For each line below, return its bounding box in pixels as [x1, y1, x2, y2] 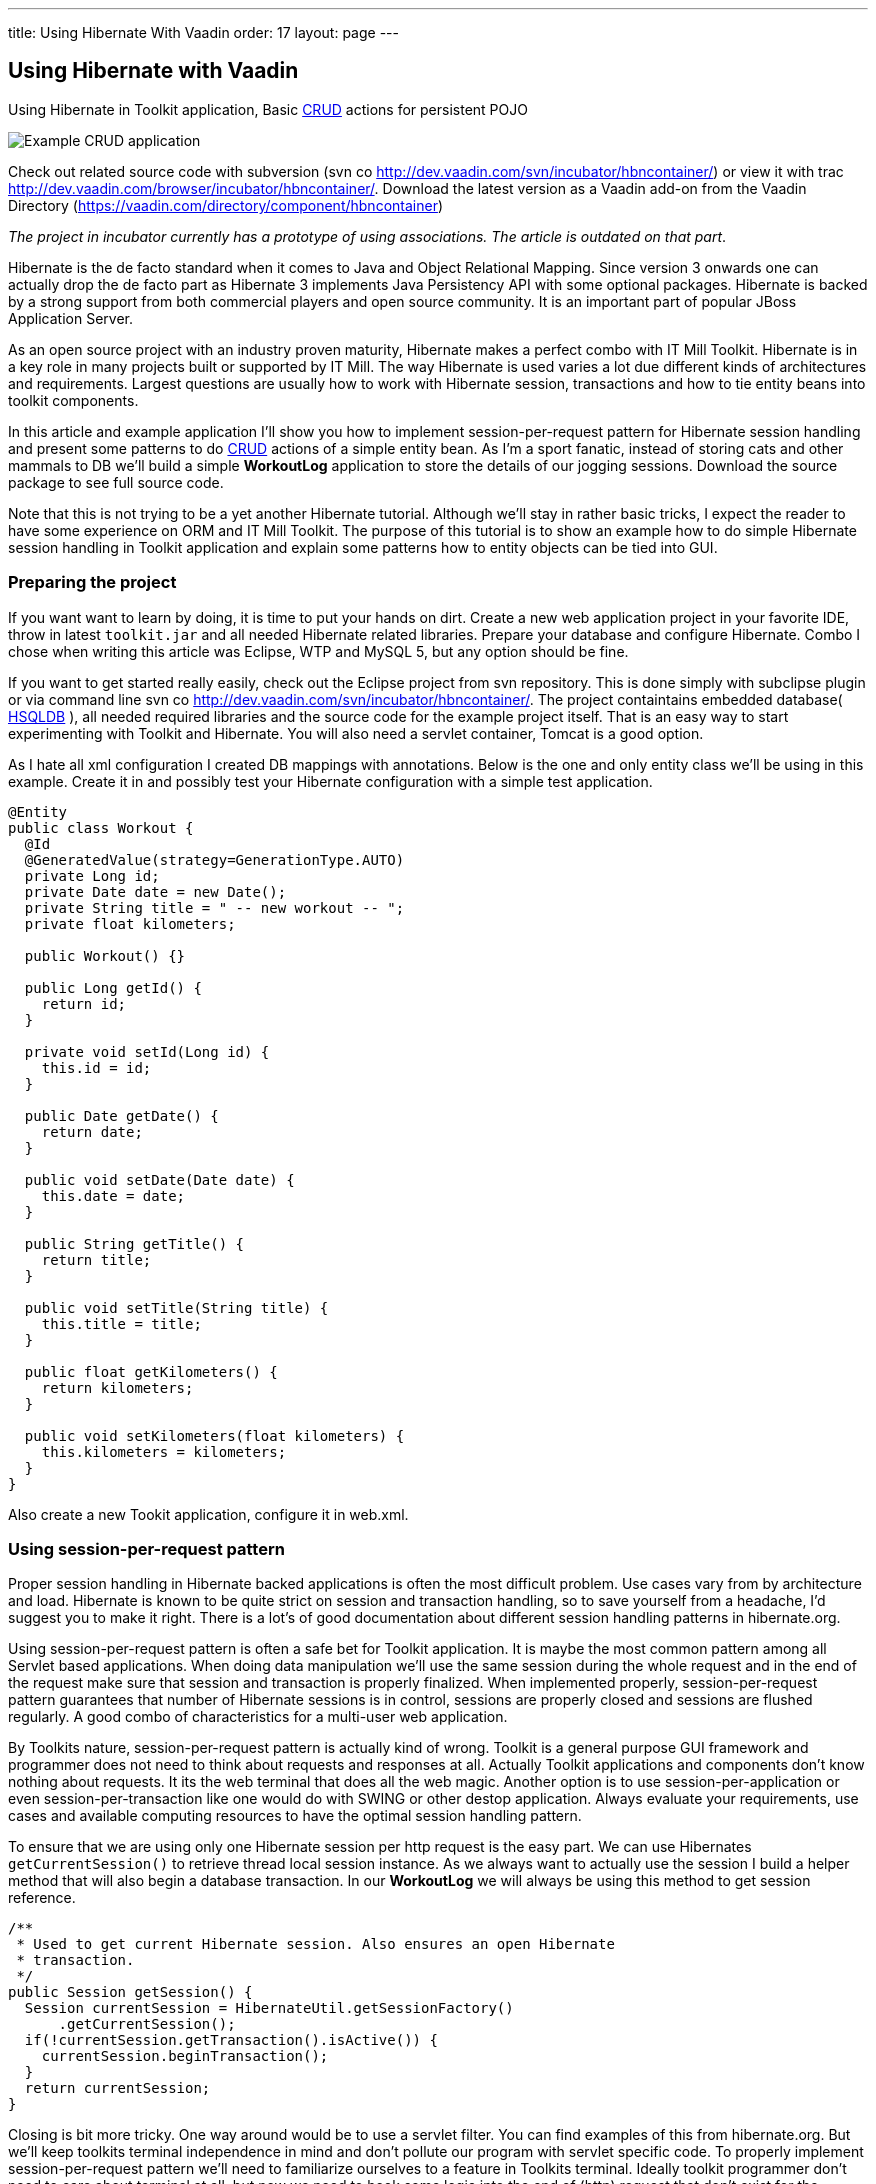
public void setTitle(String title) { [24, 1299, 329, 1316]
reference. [8, 1889, 76, 1907]
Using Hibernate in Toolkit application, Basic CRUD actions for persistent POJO [8, 100, 528, 118]
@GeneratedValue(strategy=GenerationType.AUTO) [24, 851, 405, 868]
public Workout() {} [24, 947, 186, 964]
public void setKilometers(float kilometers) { [24, 1427, 405, 1444]
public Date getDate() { [24, 1107, 219, 1124]
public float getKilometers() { [24, 1363, 278, 1380]
